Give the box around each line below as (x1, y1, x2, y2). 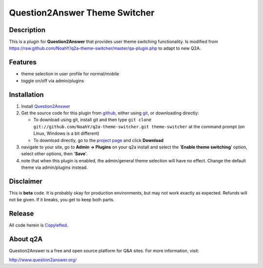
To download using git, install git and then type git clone (33, 117, 152, 123)
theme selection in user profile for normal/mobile (21, 71, 119, 77)
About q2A (9, 235, 43, 243)
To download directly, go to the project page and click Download (33, 137, 164, 143)
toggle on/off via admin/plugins (21, 78, 84, 84)
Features (9, 58, 37, 67)
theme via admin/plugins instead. (21, 164, 88, 170)
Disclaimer (9, 177, 42, 185)
